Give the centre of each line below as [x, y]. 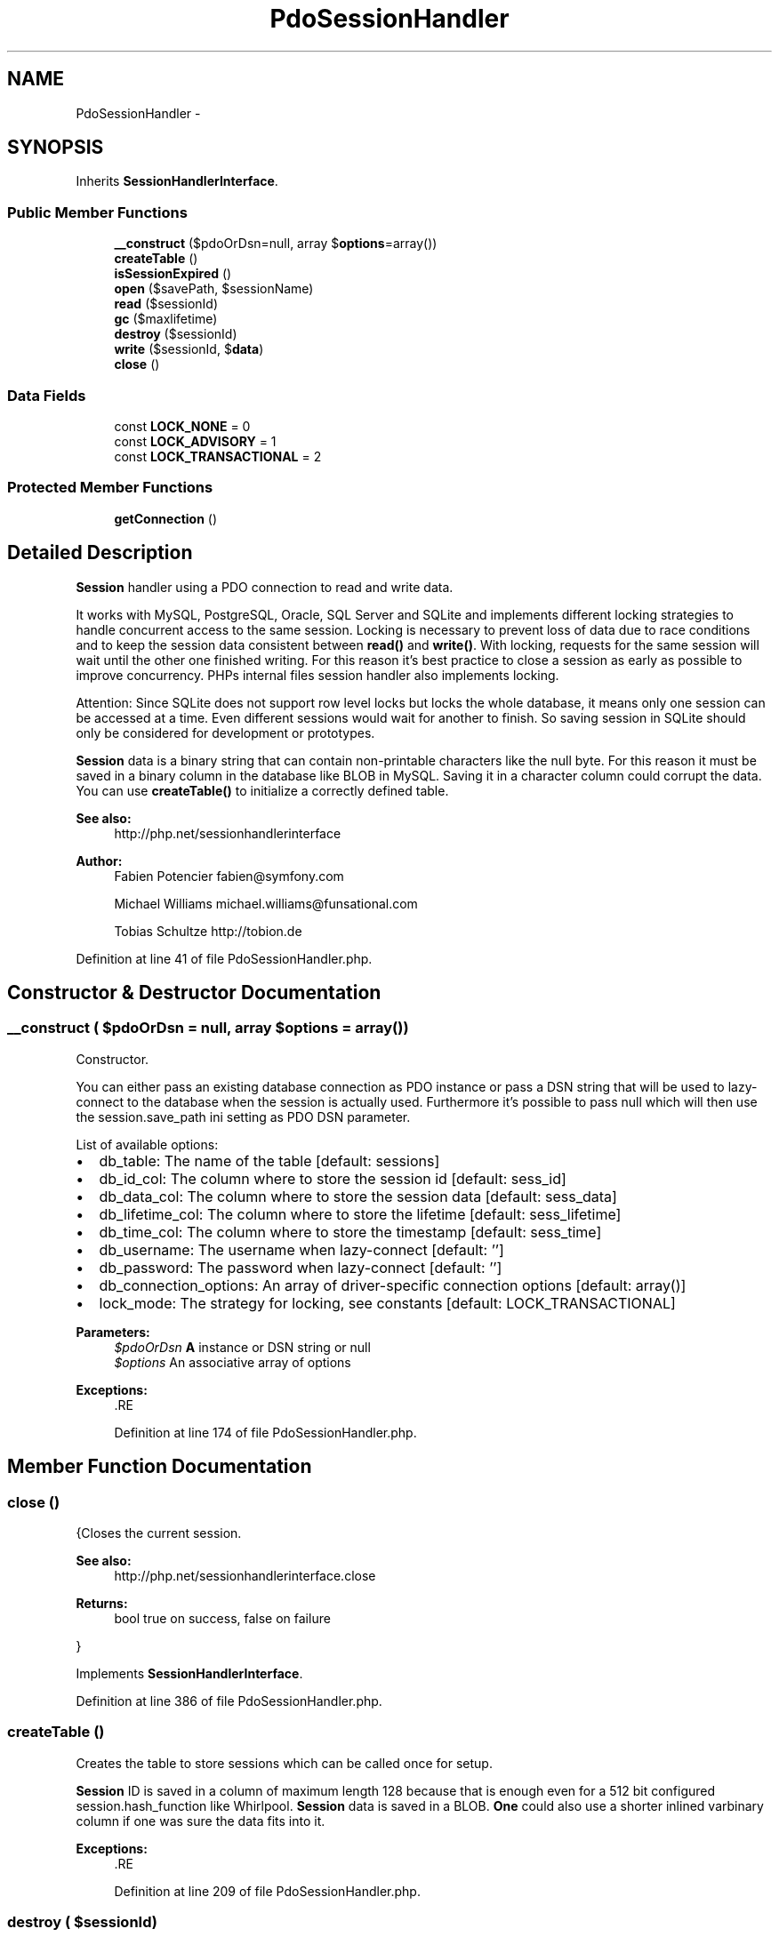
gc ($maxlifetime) [166, 319]
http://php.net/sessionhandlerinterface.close [245, 1575]
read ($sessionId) [166, 304]
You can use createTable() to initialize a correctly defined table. [262, 790]
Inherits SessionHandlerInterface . [177, 181]
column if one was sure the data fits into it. [201, 1821]
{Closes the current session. [159, 1533]
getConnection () [166, 518]
